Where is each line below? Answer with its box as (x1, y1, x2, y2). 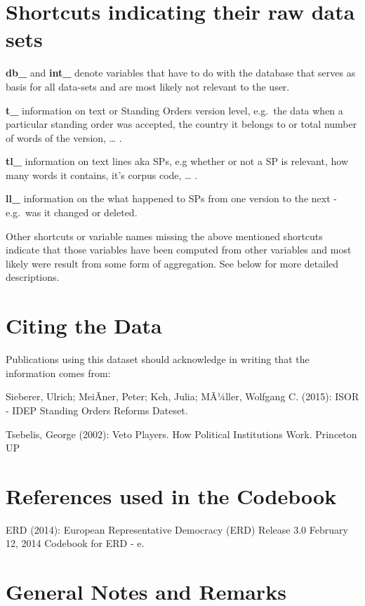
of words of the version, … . (6, 130, 122, 145)
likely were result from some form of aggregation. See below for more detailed (6, 256, 339, 270)
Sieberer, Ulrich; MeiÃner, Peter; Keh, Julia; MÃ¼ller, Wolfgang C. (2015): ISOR (6, 389, 359, 404)
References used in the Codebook (6, 481, 337, 510)
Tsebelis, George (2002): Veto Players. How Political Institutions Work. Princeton (6, 426, 357, 441)
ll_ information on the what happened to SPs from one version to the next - (6, 191, 337, 206)
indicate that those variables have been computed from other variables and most (6, 242, 352, 257)
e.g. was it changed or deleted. (6, 205, 138, 220)
